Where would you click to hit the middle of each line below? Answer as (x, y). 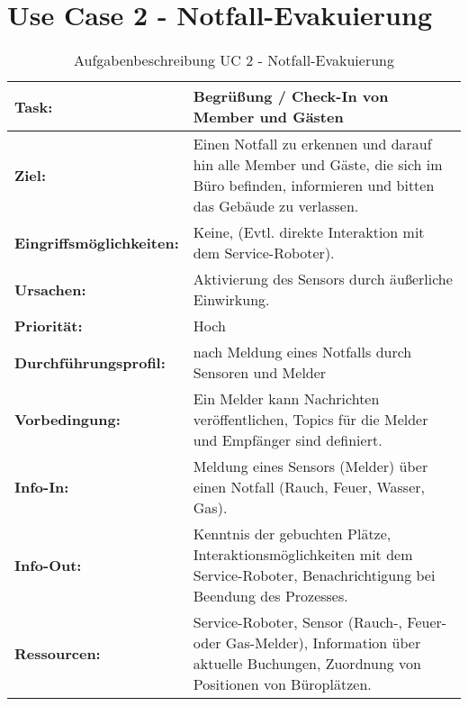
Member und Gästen (268, 117)
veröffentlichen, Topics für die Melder (310, 420)
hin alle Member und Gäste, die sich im (318, 165)
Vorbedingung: (67, 420)
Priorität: (49, 326)
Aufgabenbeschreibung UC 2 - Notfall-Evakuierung (234, 60)
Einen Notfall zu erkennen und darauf (312, 144)
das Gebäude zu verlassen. (276, 206)
